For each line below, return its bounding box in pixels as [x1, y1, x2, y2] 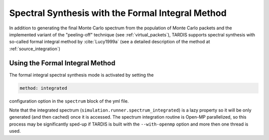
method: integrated [19, 85, 67, 91]
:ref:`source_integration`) [9, 45, 61, 52]
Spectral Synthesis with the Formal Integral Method [9, 7, 227, 18]
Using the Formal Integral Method [9, 59, 116, 67]
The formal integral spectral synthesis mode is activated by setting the [9, 72, 154, 78]
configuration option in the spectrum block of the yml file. [9, 98, 129, 104]
